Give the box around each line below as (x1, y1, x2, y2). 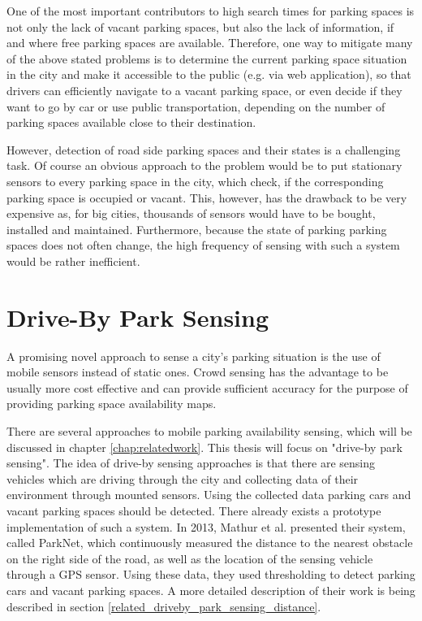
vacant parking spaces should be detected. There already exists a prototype (6, 502, 381, 519)
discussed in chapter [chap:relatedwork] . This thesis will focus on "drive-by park (6, 438, 403, 455)
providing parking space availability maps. (6, 395, 217, 412)
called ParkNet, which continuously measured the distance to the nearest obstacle (6, 534, 413, 551)
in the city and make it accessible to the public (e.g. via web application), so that (6, 66, 411, 83)
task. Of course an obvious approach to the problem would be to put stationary (6, 157, 403, 174)
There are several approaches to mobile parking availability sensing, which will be (6, 423, 412, 439)
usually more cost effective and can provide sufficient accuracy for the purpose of (6, 379, 408, 396)
